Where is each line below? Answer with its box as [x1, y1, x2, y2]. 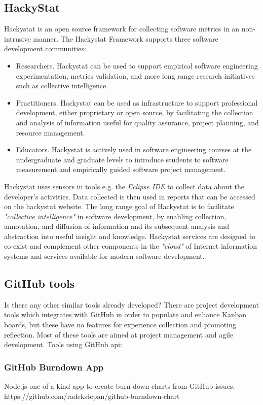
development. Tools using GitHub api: [4, 339, 122, 350]
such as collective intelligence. [16, 80, 108, 91]
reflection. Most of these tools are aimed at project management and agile [4, 329, 234, 340]
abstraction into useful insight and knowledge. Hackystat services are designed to [4, 230, 256, 241]
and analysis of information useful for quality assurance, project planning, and [16, 117, 259, 127]
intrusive [4, 33, 31, 44]
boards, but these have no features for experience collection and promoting [4, 319, 236, 330]
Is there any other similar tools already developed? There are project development [4, 299, 259, 310]
